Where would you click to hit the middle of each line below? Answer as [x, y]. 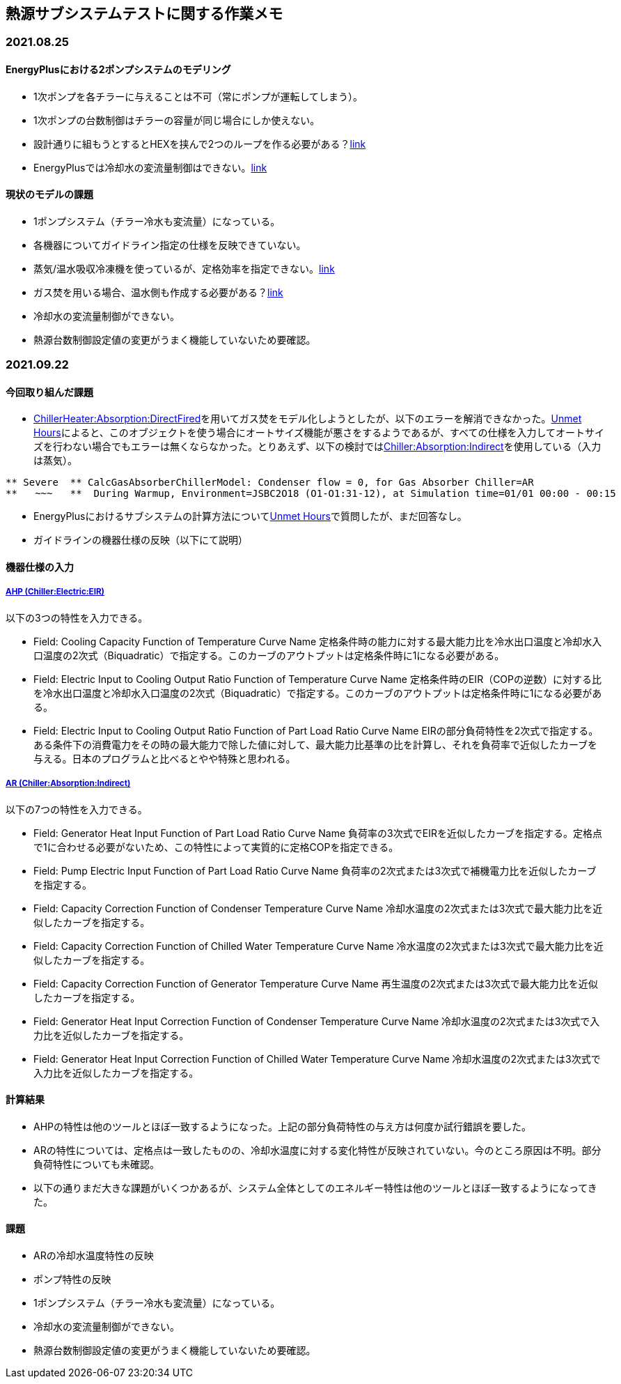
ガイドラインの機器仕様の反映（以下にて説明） [141, 540]
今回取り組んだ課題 [49, 392]
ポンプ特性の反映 [72, 1279]
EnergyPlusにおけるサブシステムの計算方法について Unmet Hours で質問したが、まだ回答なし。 [250, 516]
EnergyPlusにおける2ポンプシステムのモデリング [118, 70]
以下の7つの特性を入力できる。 [77, 809]
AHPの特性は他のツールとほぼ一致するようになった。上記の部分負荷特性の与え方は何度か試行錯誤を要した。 [283, 1126]
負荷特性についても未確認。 [96, 1164]
